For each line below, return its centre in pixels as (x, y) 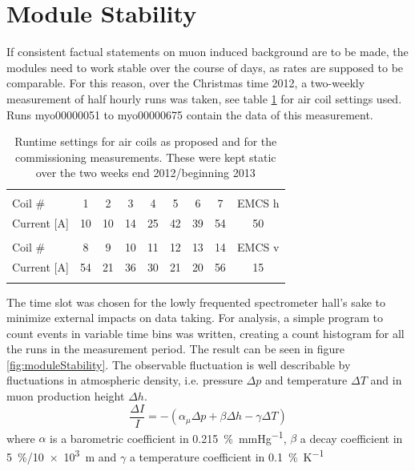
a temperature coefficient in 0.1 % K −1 (227, 455)
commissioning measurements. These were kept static (146, 157)
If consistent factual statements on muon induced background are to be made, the (207, 52)
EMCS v (258, 247)
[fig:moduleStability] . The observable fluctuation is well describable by (179, 364)
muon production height (66, 396)
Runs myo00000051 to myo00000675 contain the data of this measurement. (190, 114)
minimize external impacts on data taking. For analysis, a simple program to (195, 318)
